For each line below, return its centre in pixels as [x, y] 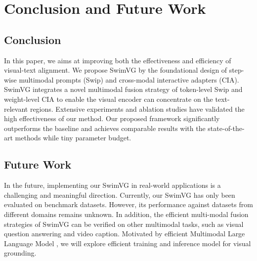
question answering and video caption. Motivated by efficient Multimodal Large [125, 234]
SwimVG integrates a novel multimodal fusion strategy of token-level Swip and [123, 89]
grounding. [20, 253]
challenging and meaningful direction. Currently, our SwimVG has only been [120, 195]
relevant [16, 109]
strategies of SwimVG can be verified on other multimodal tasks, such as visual [124, 224]
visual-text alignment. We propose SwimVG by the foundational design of [116, 70]
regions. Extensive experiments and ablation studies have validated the [137, 109]
